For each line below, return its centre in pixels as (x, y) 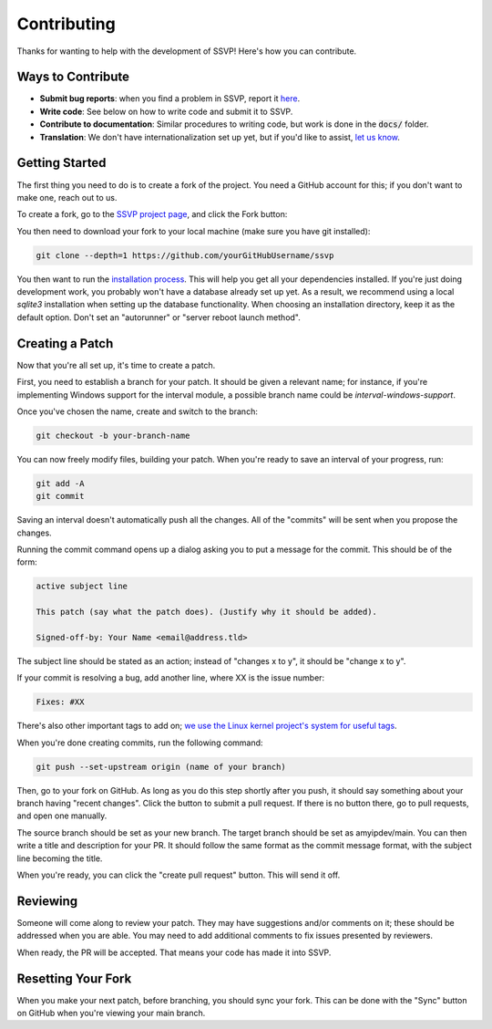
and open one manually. (62, 816)
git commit (60, 496)
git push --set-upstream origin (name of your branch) (161, 767)
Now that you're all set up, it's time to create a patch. (116, 365)
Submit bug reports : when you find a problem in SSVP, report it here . (170, 99)
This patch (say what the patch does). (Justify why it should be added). (207, 612)
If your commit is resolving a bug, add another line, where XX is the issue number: (171, 678)
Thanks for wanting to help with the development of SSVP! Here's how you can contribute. (187, 51)
